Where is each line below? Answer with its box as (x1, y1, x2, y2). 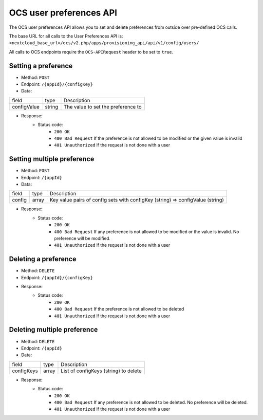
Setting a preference (9, 61, 73, 70)
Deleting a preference (9, 255, 76, 263)
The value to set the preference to (63, 103, 142, 110)
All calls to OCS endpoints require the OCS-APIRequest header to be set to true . (9, 49, 173, 55)
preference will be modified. (54, 236, 111, 241)
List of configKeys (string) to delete (61, 367, 142, 374)
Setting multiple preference (9, 155, 94, 163)
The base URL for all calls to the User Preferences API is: (9, 33, 123, 39)
